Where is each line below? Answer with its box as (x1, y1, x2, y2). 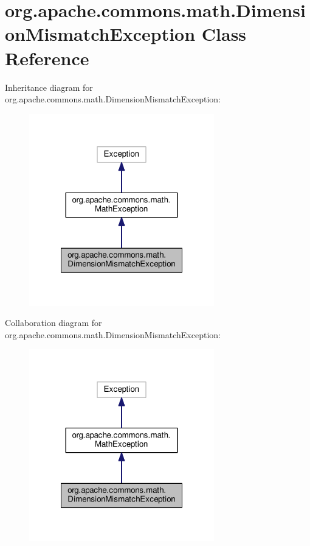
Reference (5, 45, 89, 70)
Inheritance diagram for (5, 80, 93, 93)
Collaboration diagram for (5, 316, 102, 329)
